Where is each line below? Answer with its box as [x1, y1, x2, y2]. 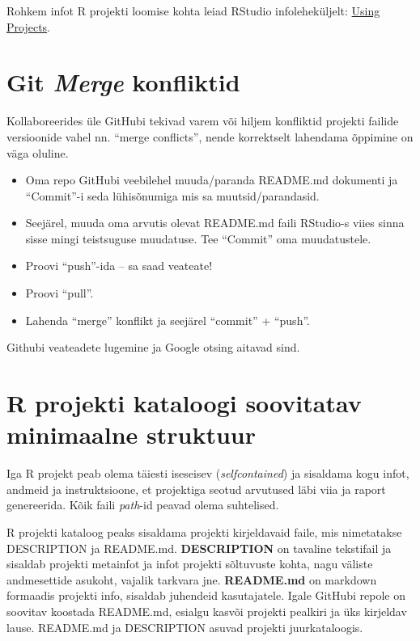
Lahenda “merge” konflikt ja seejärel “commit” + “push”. [25, 311, 310, 328]
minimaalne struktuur [6, 418, 256, 451]
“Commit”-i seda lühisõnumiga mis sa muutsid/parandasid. [25, 187, 320, 204]
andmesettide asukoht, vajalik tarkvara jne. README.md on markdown [6, 571, 377, 588]
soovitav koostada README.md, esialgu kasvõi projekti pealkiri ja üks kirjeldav [6, 602, 407, 619]
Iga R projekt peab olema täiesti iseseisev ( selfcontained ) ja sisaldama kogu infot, [6, 465, 409, 482]
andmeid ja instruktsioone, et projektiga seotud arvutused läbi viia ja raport [6, 480, 386, 497]
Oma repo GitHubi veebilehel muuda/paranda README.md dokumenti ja [25, 171, 398, 188]
